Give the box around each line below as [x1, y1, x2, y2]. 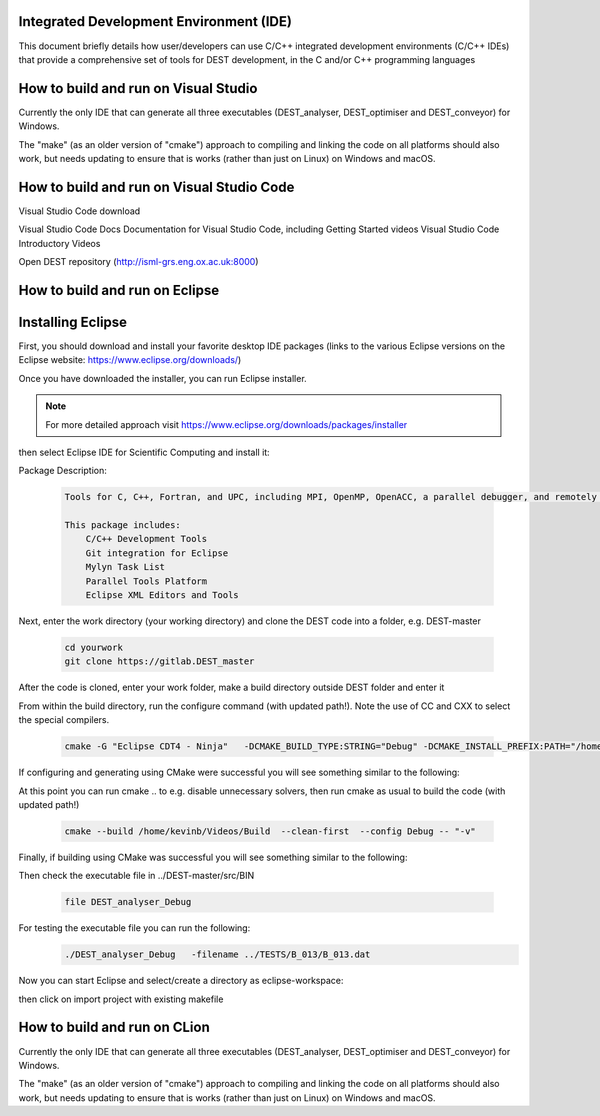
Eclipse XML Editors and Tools [85, 590, 239, 601]
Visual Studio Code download [18, 205, 141, 217]
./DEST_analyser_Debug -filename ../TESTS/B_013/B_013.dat [64, 949, 371, 960]
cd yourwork [64, 642, 124, 654]
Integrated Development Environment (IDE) [18, 13, 292, 30]
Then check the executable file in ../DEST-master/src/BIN [18, 870, 255, 882]
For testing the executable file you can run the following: [18, 922, 251, 934]
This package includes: [64, 520, 182, 531]
